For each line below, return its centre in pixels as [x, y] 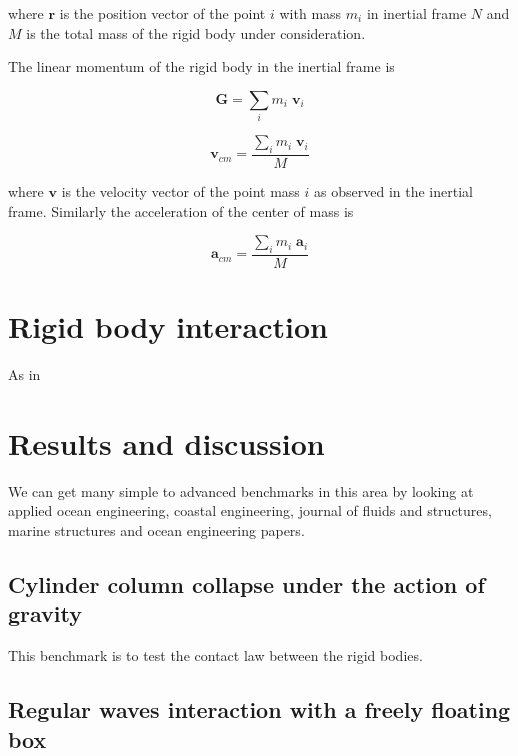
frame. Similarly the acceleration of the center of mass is [181, 210]
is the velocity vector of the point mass [180, 190]
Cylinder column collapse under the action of [246, 583]
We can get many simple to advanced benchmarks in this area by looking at [241, 490]
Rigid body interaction [168, 326]
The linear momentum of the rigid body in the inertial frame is [201, 66]
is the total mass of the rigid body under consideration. [196, 32]
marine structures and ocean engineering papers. [156, 529]
